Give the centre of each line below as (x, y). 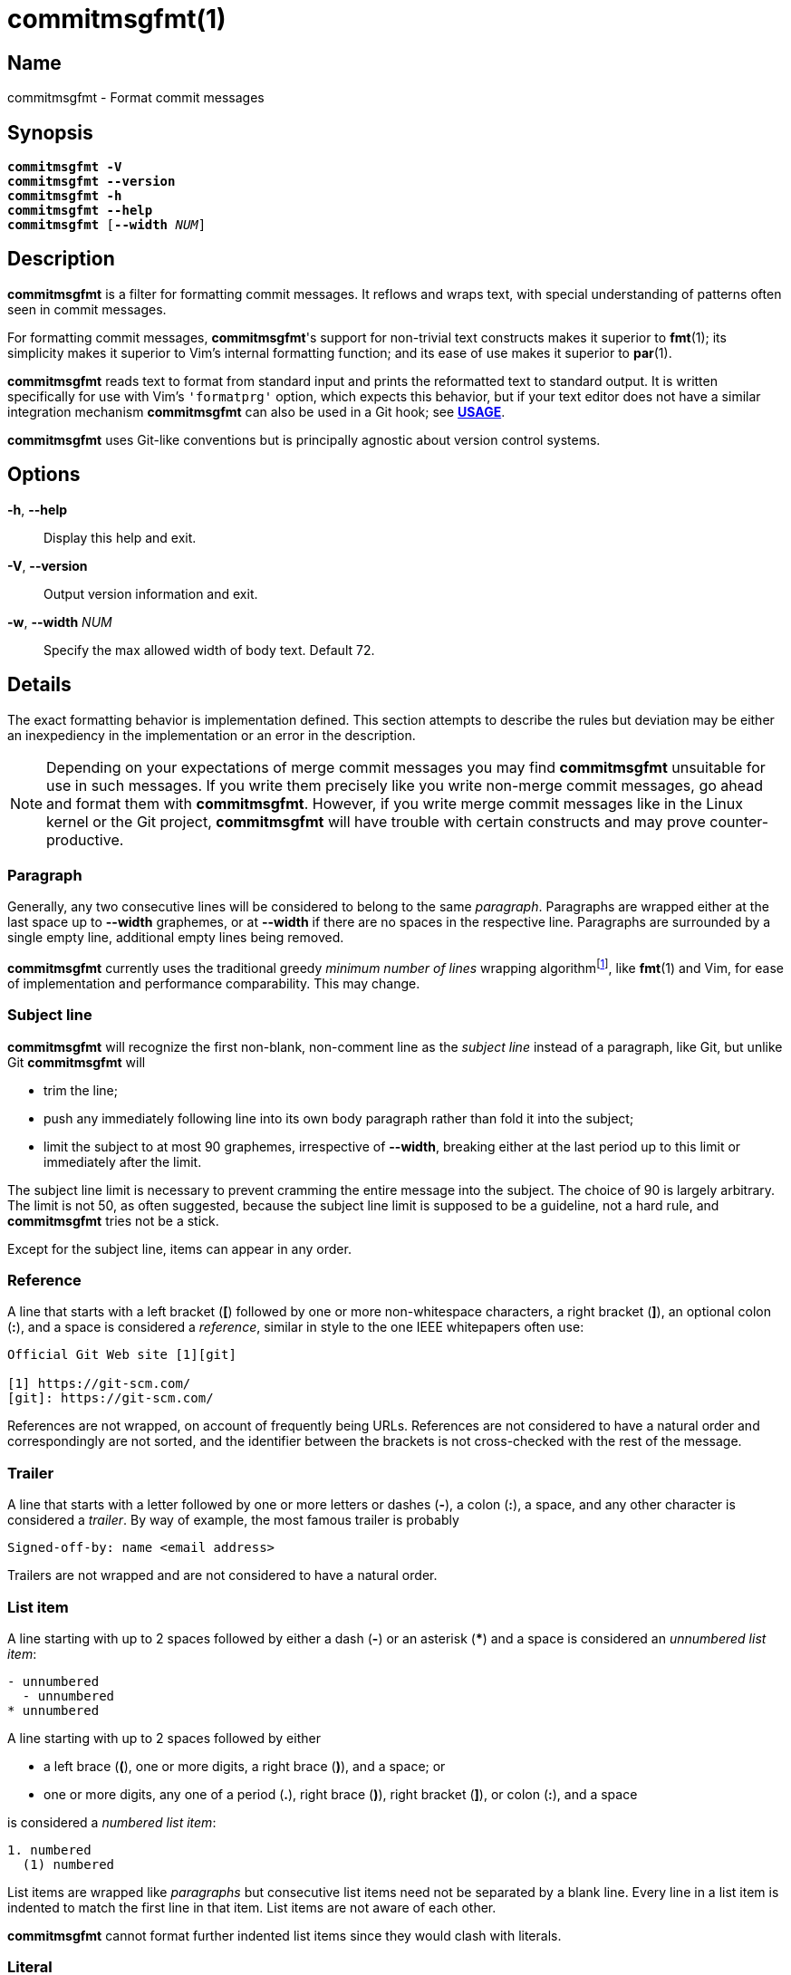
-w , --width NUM (60, 621)
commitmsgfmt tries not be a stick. (113, 1220)
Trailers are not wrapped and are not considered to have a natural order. (222, 1575)
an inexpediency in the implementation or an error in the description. (212, 735)
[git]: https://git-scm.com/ (111, 1398)
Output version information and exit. (151, 593)
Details (39, 685)
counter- (739, 821)
